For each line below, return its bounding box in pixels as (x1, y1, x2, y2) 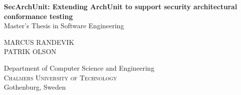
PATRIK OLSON (4, 46, 56, 57)
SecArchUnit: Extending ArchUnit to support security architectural (4, 1, 237, 11)
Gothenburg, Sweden (4, 82, 66, 92)
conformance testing (4, 11, 73, 21)
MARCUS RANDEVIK (4, 37, 74, 47)
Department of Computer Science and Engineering (4, 62, 154, 73)
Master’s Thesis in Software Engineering (4, 20, 124, 31)
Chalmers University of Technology (4, 72, 117, 82)
